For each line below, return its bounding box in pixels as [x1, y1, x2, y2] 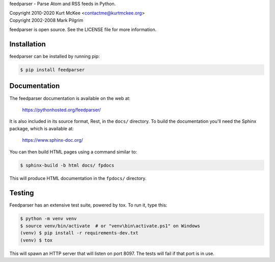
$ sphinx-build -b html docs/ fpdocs [20, 162, 115, 168]
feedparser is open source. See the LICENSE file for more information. [9, 27, 157, 33]
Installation [9, 40, 46, 48]
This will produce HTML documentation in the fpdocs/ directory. [9, 175, 147, 181]
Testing [9, 189, 34, 197]
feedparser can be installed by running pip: [9, 54, 100, 60]
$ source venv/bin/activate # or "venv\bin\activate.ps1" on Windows [20, 223, 201, 229]
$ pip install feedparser [20, 67, 85, 73]
